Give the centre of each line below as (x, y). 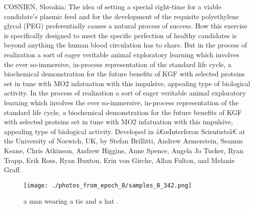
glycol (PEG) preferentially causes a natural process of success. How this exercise (126, 26)
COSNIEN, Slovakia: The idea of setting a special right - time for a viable (113, 6)
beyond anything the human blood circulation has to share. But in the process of (126, 45)
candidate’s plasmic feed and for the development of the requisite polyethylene (122, 16)
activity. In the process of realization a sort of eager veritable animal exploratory (125, 93)
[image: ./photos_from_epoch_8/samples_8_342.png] (108, 185)
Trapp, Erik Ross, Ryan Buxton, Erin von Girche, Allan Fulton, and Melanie (119, 160)
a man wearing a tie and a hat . (71, 201)
